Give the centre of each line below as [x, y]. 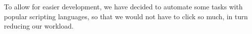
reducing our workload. [39, 26]
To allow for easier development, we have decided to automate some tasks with [123, 6]
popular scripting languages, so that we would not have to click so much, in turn [126, 16]
